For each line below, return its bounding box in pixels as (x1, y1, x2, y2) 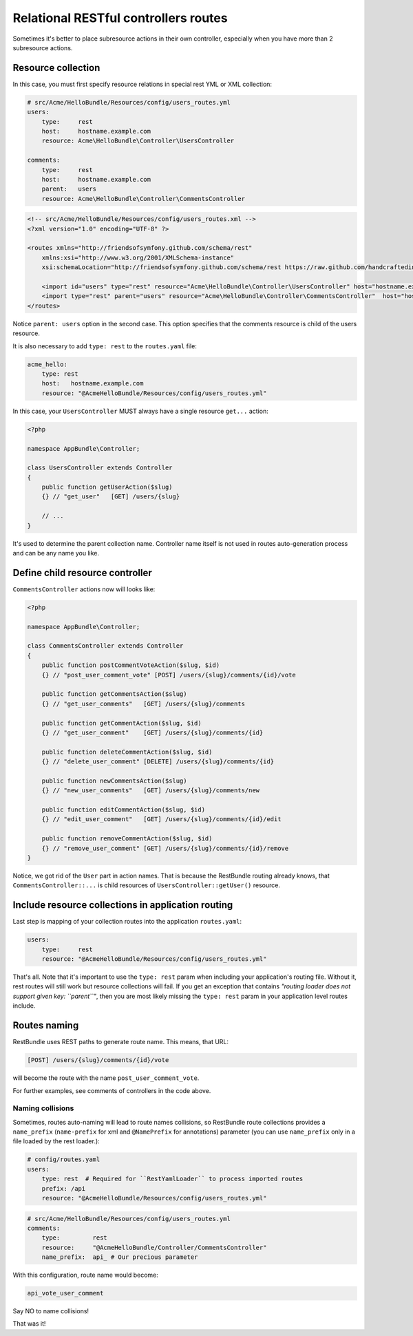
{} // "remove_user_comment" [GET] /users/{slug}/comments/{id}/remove (41, 844, 289, 852)
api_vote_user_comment (27, 1289, 104, 1297)
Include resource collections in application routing (12, 899, 233, 911)
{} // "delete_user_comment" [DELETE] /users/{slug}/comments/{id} (41, 758, 275, 765)
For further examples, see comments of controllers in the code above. (12, 1086, 211, 1094)
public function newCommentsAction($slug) (41, 776, 187, 785)
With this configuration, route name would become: (12, 1271, 158, 1280)
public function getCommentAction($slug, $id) (41, 719, 202, 727)
